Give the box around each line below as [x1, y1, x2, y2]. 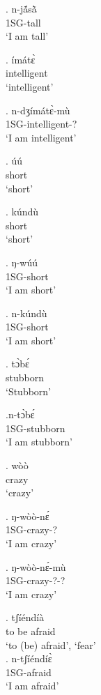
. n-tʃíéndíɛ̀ [6, 651, 52, 666]
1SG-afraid [6, 664, 52, 679]
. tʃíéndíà [6, 610, 45, 625]
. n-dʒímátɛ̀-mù [6, 102, 70, 117]
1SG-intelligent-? [6, 116, 77, 131]
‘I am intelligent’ [6, 130, 77, 144]
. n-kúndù [6, 305, 47, 320]
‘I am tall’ [6, 29, 49, 43]
